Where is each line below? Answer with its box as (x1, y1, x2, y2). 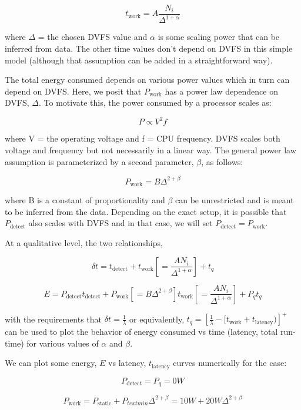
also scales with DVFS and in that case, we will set (28, 217, 213, 229)
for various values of (26, 337, 99, 349)
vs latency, (108, 357, 146, 369)
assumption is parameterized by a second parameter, (5, 155, 194, 167)
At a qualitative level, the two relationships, (5, 236, 163, 248)
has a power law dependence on (165, 85, 278, 97)
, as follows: (201, 155, 243, 167)
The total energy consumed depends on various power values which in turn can (5, 73, 290, 86)
